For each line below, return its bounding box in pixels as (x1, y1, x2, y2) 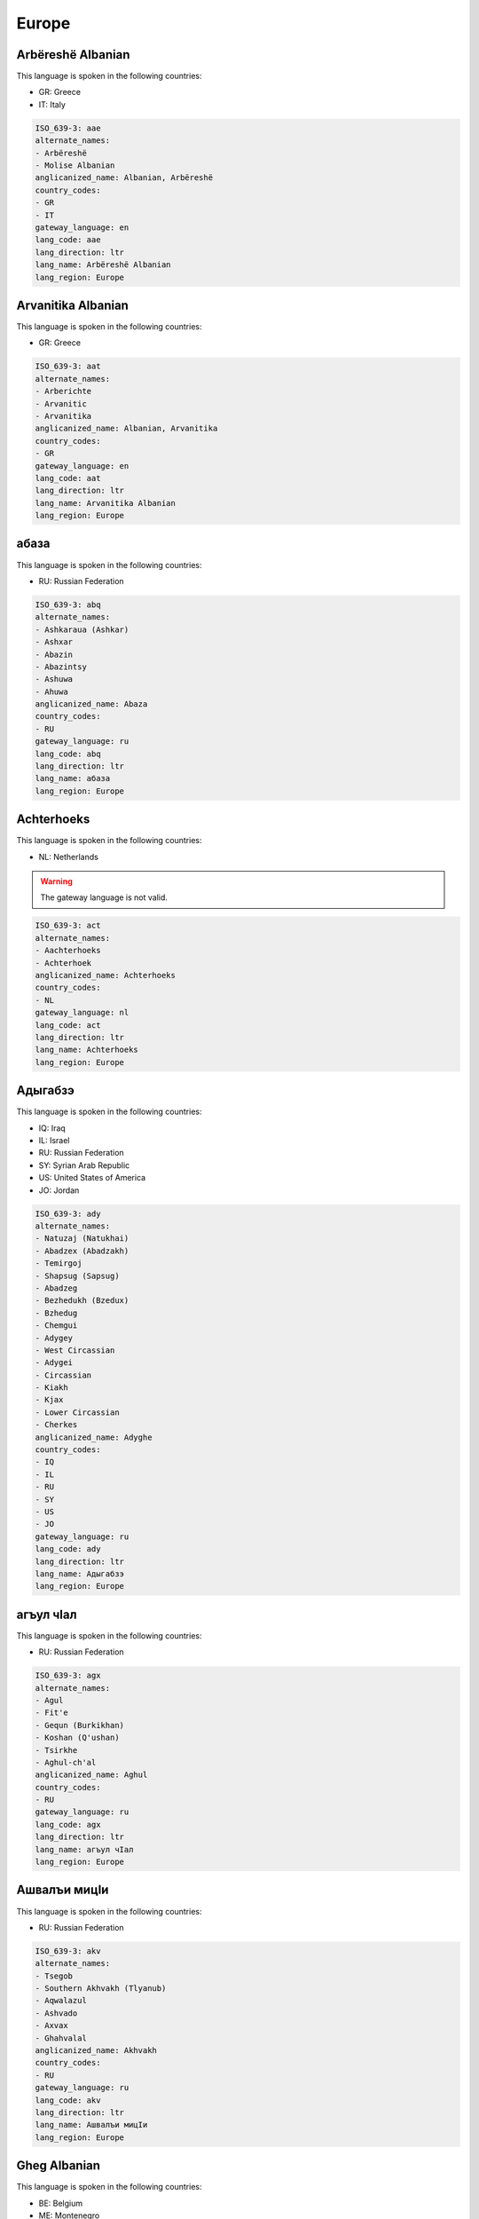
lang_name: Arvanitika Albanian (35, 498, 177, 508)
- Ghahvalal (35, 2033, 88, 2043)
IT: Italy (38, 99, 67, 110)
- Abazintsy (35, 661, 88, 672)
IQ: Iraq (38, 1123, 66, 1133)
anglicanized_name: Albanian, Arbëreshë (35, 173, 213, 183)
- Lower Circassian (35, 1407, 120, 1417)
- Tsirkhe (35, 1745, 78, 1755)
